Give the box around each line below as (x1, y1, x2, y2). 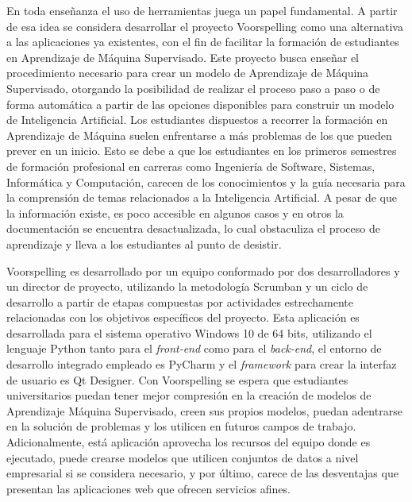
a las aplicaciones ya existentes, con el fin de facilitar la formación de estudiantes (6, 33, 399, 50)
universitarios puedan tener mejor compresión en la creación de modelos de (6, 387, 372, 404)
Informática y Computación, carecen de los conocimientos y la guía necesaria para (6, 173, 406, 190)
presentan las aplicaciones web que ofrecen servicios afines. (6, 480, 291, 496)
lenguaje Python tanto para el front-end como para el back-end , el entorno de (6, 340, 382, 357)
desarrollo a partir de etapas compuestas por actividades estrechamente (6, 293, 353, 310)
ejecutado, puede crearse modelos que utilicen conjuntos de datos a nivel (6, 449, 359, 465)
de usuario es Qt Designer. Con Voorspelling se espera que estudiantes (6, 371, 348, 388)
